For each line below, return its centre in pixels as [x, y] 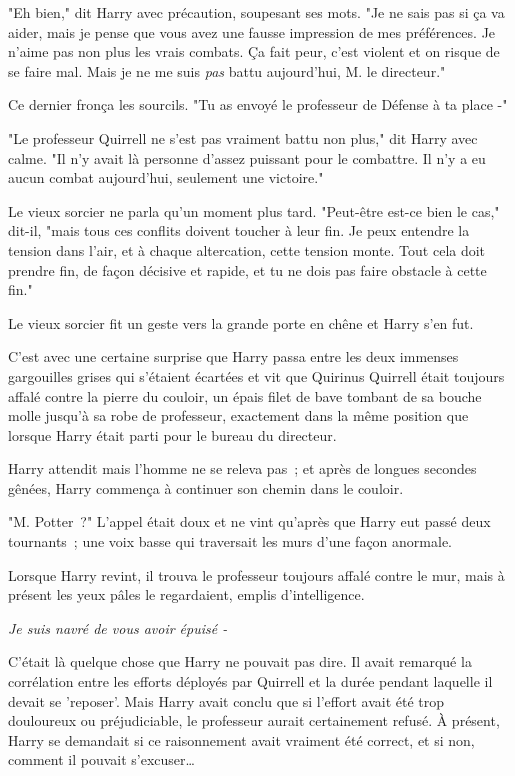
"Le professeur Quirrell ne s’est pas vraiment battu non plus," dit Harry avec [243, 137]
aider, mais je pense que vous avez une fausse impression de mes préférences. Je [252, 31]
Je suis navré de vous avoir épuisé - [118, 627]
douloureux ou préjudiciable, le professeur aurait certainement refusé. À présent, [254, 720]
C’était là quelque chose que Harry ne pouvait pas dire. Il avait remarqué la [240, 661]
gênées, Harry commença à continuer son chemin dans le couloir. [206, 487]
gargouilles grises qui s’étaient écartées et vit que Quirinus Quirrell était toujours [256, 375]
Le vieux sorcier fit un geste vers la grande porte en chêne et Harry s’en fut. [241, 322]
